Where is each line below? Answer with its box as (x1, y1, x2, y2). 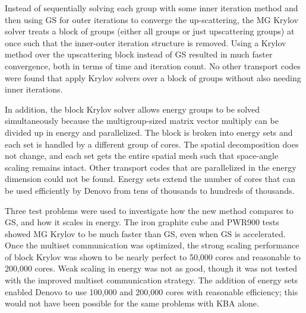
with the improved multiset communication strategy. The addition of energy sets (5, 274, 298, 286)
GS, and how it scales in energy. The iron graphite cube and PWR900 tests (5, 216, 279, 228)
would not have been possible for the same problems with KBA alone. (5, 297, 259, 309)
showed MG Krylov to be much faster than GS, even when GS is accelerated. (5, 227, 286, 239)
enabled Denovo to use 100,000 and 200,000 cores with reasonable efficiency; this (5, 285, 298, 298)
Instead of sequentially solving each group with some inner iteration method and (5, 2, 298, 14)
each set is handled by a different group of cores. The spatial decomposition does (5, 138, 299, 150)
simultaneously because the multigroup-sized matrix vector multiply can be (5, 114, 279, 127)
